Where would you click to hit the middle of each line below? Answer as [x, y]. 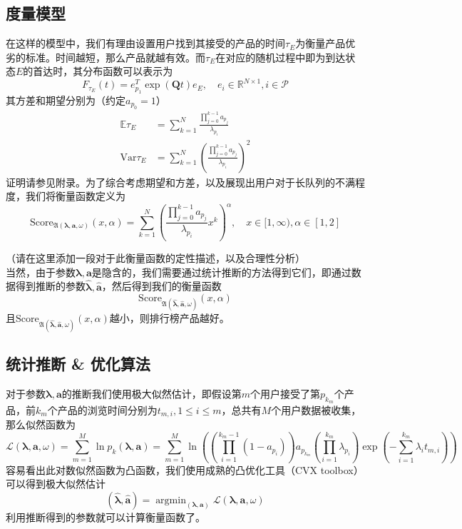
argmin [171, 500]
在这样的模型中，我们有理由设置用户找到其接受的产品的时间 [145, 43]
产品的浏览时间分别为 [107, 409]
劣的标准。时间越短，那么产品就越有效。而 [106, 57]
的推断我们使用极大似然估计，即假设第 [152, 393]
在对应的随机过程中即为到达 [281, 57]
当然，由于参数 [41, 272]
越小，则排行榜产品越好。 [169, 318]
